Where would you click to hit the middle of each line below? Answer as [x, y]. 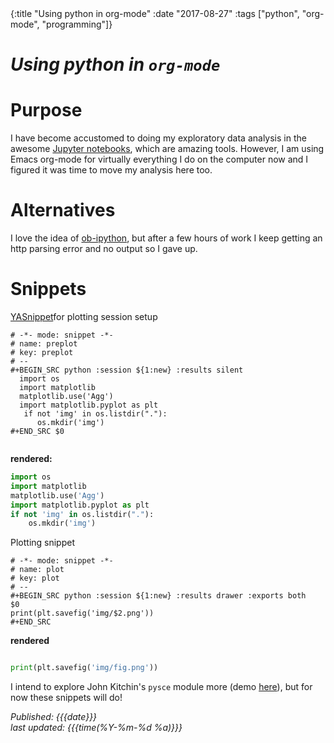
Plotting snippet [43, 543]
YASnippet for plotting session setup [84, 316]
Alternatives [63, 210]
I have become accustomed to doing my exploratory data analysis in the [158, 138]
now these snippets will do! [66, 698]
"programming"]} [77, 24]
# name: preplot [44, 344]
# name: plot [37, 570]
